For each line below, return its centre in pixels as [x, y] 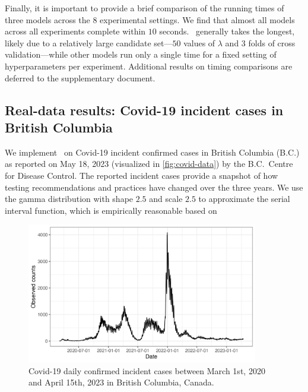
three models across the [47, 19]
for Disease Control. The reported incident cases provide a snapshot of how [142, 175]
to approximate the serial [244, 199]
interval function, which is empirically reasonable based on [111, 210]
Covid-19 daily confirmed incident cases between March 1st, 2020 [147, 370]
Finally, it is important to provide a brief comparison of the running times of [145, 8]
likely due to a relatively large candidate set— [89, 42]
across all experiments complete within [75, 31]
